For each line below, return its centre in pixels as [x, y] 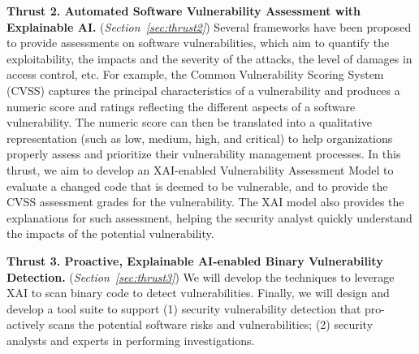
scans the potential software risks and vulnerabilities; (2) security [211, 324]
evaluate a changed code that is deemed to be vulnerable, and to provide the [197, 186]
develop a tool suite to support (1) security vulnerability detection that [184, 308]
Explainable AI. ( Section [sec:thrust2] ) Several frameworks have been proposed [209, 26]
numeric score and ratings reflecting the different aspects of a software [181, 106]
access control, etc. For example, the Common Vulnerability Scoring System [195, 74]
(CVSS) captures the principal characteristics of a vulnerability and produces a [203, 90]
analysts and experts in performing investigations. [131, 340]
